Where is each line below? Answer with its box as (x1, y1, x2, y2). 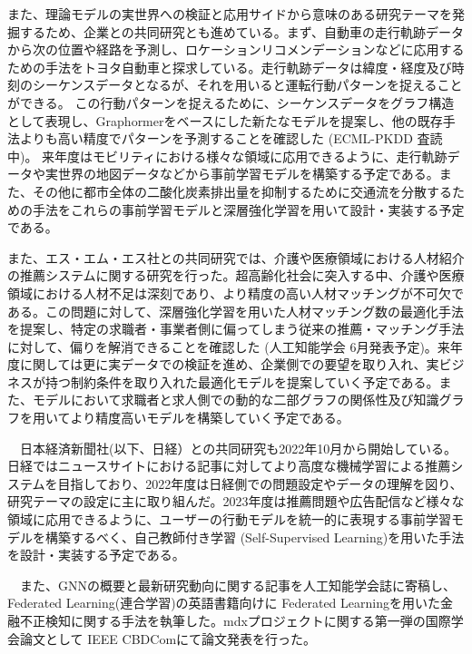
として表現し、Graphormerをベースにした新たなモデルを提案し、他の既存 (7, 111, 443, 130)
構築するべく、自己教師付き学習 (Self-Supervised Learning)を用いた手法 (44, 527, 465, 546)
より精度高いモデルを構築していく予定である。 (70, 408, 349, 427)
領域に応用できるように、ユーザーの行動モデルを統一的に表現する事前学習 (7, 510, 452, 529)
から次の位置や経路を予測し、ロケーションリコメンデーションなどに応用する (7, 40, 465, 59)
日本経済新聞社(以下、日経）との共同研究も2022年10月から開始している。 (19, 438, 457, 457)
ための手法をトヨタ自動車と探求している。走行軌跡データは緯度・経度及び (7, 57, 452, 76)
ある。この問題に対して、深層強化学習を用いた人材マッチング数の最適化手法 (7, 301, 464, 320)
